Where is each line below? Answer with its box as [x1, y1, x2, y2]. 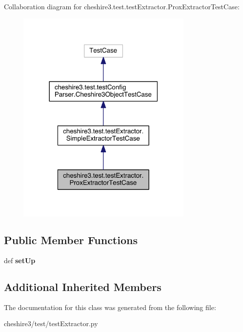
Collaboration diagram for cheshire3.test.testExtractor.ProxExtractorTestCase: [4, 1, 240, 11]
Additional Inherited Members [4, 279, 162, 294]
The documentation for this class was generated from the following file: [4, 302, 216, 312]
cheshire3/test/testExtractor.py [4, 318, 98, 329]
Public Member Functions [4, 232, 138, 247]
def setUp [4, 255, 36, 265]
